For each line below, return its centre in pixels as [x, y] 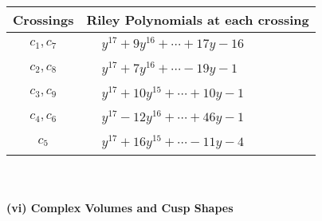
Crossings [43, 20]
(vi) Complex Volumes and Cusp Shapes [120, 207]
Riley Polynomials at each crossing [198, 20]
